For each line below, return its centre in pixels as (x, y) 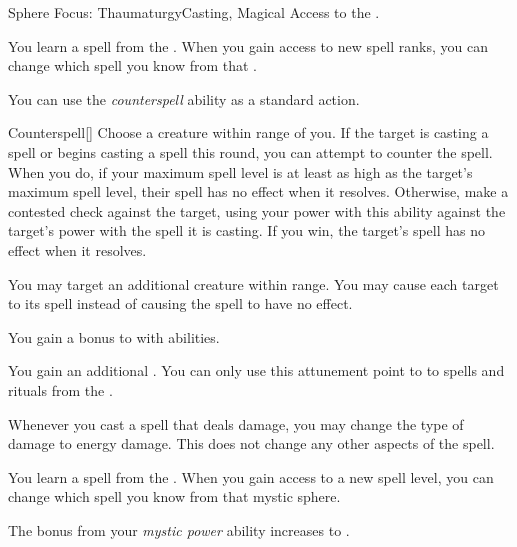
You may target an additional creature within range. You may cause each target (253, 283)
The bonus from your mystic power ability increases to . (179, 529)
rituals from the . (60, 389)
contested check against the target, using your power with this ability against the (257, 210)
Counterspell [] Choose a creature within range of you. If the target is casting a (248, 132)
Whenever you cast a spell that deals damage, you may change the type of (236, 423)
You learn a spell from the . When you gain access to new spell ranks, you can (248, 45)
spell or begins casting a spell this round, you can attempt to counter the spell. (250, 151)
